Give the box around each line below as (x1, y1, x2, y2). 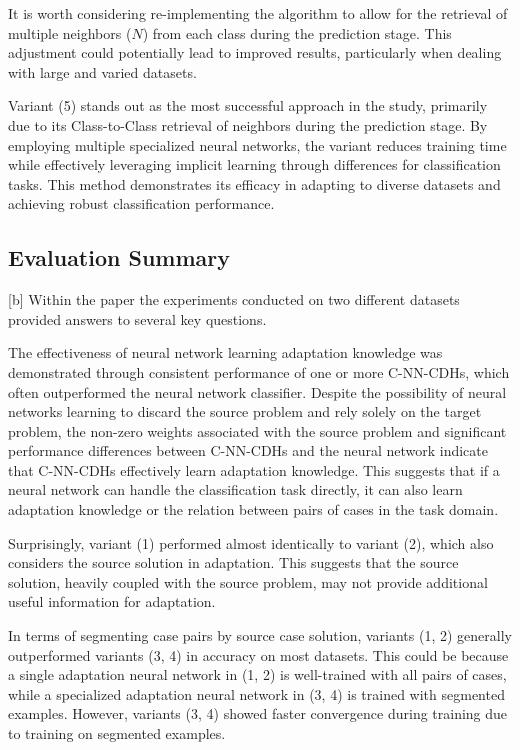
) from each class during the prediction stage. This (142, 22, 452, 43)
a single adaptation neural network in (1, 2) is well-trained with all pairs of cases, (8, 664, 507, 685)
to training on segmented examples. (8, 723, 226, 744)
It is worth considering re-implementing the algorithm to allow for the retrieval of (8, 3, 508, 23)
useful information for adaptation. (8, 591, 216, 612)
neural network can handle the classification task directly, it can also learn (8, 479, 463, 500)
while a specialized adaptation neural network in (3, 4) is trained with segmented (8, 683, 505, 704)
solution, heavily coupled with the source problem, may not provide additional (8, 571, 488, 592)
